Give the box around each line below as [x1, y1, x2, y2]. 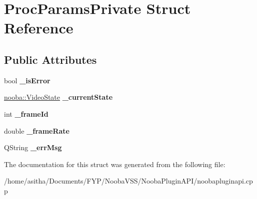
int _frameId [4, 108, 48, 119]
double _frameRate [4, 125, 70, 136]
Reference [4, 17, 73, 38]
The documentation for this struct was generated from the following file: [4, 159, 225, 169]
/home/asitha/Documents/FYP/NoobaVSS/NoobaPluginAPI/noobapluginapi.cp [4, 176, 253, 186]
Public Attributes [4, 51, 97, 67]
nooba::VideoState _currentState [4, 92, 113, 102]
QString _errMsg [4, 142, 62, 153]
